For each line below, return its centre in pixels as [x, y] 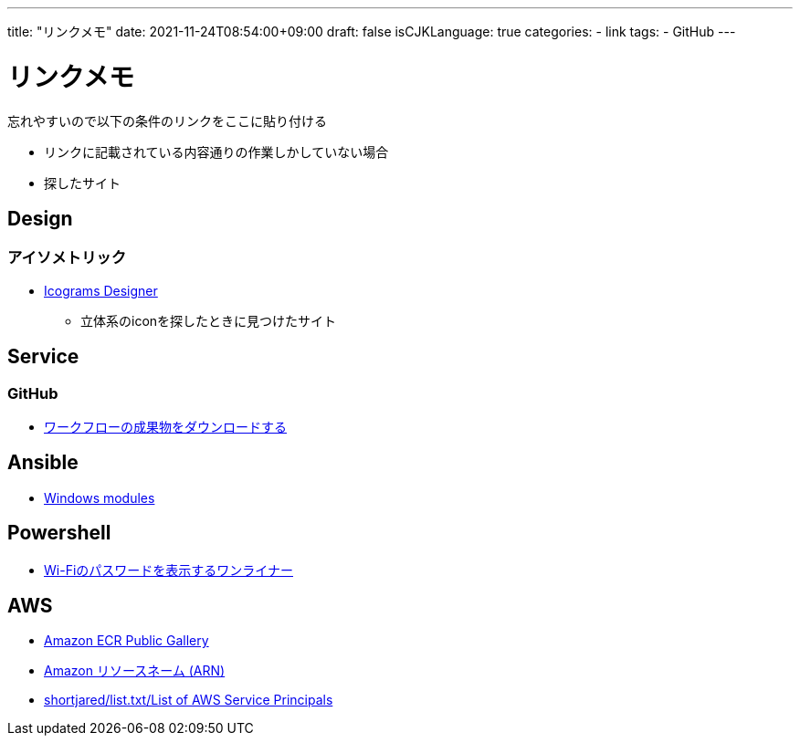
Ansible [43, 463]
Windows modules [100, 497]
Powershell [59, 533]
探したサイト [82, 183]
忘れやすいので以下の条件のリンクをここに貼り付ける [167, 120]
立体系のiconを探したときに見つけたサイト [209, 320]
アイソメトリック [67, 258]
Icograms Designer [101, 290]
